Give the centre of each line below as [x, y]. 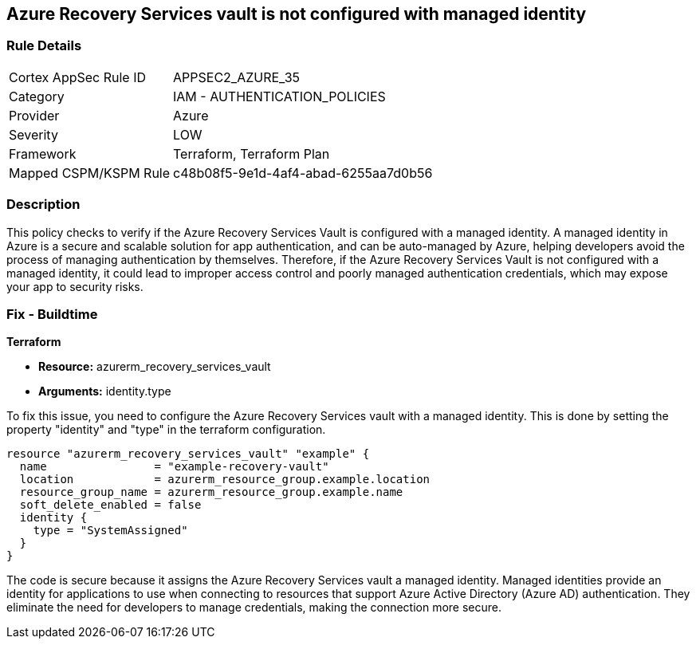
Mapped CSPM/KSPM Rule [90, 173]
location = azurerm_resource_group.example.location [225, 480]
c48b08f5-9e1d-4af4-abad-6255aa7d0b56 [303, 173]
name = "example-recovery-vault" [174, 467]
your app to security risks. [75, 286]
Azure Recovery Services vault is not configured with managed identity [297, 14]
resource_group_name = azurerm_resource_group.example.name [211, 492]
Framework [43, 153]
